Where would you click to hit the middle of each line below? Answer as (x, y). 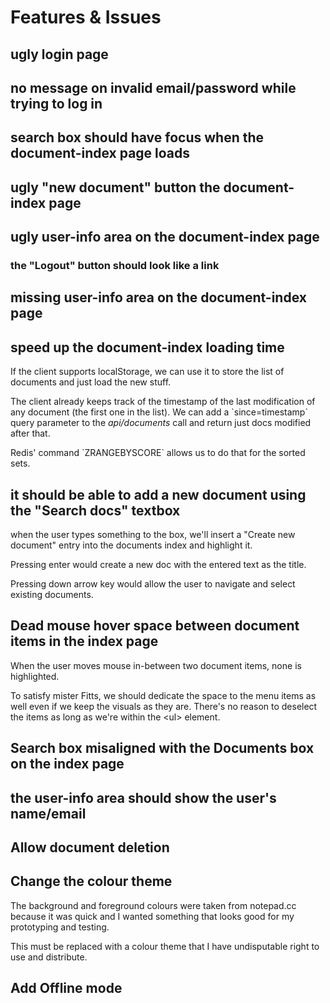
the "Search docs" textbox (95, 510)
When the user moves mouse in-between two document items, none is (156, 665)
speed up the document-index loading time (147, 347)
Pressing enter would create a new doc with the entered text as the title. (158, 565)
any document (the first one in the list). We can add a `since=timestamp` (159, 412)
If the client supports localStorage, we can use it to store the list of (147, 372)
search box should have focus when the (137, 137)
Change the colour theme (91, 881)
